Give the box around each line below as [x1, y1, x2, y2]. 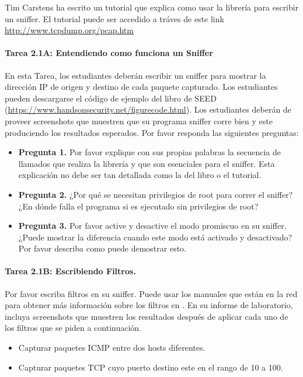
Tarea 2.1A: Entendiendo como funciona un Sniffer [5, 47, 213, 59]
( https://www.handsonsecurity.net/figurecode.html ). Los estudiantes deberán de [5, 103, 291, 116]
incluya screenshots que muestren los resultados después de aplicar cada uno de [5, 310, 288, 322]
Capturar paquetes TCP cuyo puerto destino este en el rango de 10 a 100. [18, 361, 283, 373]
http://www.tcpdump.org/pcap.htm [5, 24, 134, 36]
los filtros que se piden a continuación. [5, 322, 141, 334]
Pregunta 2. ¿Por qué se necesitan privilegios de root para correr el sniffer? [18, 188, 293, 200]
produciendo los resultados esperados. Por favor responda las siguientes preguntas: [5, 126, 299, 138]
